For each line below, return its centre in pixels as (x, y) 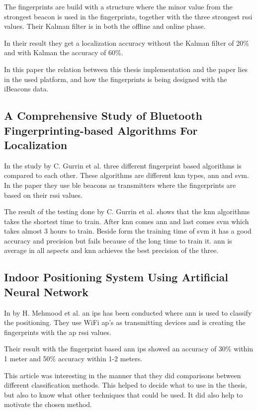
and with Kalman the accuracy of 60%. (64, 52)
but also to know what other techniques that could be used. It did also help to (124, 394)
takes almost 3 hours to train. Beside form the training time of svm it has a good (128, 231)
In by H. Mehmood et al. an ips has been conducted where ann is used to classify (128, 312)
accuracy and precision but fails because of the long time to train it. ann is (118, 240)
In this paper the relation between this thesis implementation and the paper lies (126, 69)
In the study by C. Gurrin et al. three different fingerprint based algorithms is (123, 165)
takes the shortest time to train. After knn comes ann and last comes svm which (127, 221)
